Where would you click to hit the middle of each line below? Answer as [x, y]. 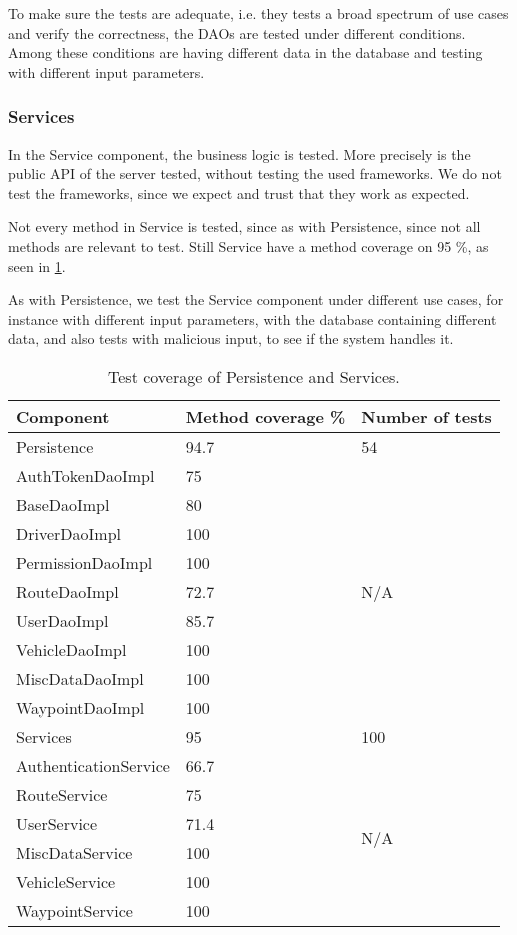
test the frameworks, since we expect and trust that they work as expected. [239, 192]
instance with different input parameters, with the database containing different [252, 318]
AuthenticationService [93, 765]
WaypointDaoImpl [80, 707]
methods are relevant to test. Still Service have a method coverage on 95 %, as [248, 245]
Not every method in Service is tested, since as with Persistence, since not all [244, 226]
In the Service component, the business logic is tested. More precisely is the [239, 153]
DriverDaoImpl [68, 533]
